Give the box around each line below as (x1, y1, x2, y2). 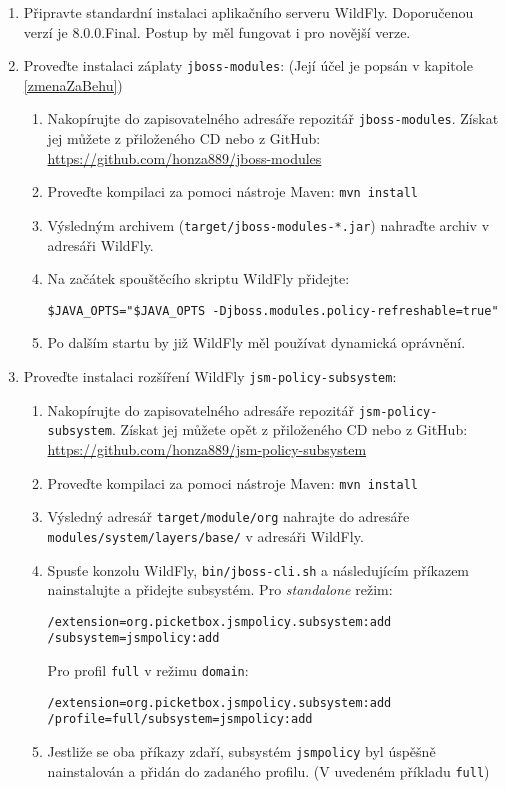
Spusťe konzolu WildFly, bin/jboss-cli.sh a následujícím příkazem (47, 559, 470, 580)
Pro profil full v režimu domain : (47, 660, 249, 681)
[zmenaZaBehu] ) (23, 74, 123, 95)
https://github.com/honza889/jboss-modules (47, 147, 322, 168)
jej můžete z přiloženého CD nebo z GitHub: (47, 128, 321, 149)
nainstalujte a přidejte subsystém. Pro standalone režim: (47, 579, 393, 600)
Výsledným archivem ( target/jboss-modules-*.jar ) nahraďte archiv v (47, 214, 490, 235)
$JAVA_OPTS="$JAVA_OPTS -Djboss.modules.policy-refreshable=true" (47, 303, 499, 318)
